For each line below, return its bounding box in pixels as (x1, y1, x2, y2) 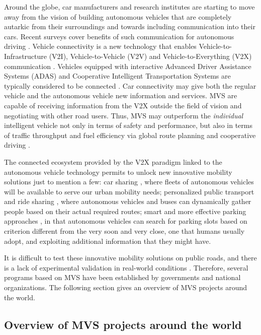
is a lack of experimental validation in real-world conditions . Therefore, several (4, 262, 248, 273)
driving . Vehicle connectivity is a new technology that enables (4, 41, 197, 51)
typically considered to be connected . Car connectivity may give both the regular (4, 80, 256, 91)
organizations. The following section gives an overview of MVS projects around (4, 282, 247, 293)
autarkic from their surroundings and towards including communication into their (4, 21, 255, 32)
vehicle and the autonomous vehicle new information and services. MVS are (4, 90, 237, 101)
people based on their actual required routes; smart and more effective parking (4, 206, 246, 216)
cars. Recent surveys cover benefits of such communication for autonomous (4, 31, 234, 41)
